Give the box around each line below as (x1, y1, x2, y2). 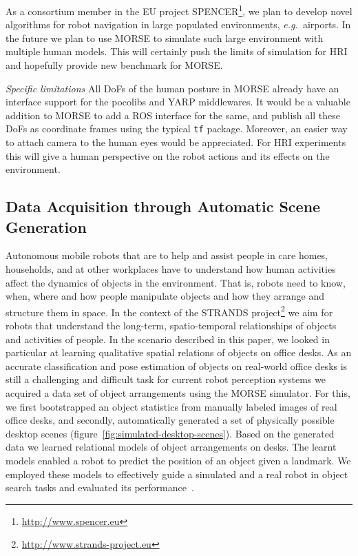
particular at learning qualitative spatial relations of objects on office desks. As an (6, 345, 352, 360)
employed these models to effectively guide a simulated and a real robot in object (6, 466, 348, 481)
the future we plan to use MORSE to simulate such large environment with (6, 30, 324, 45)
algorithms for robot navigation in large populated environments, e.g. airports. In (6, 17, 351, 32)
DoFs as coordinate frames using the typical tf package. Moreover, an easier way (6, 121, 348, 136)
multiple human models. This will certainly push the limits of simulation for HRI (6, 44, 348, 59)
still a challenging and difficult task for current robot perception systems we (6, 372, 326, 387)
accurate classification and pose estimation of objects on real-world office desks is (6, 358, 348, 373)
